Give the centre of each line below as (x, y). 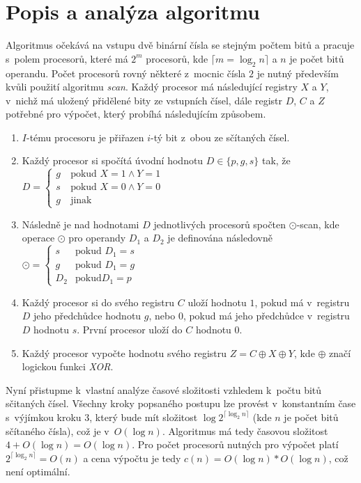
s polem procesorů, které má (67, 58)
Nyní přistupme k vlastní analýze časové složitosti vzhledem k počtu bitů (164, 389)
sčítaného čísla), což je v (57, 430)
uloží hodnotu (217, 302)
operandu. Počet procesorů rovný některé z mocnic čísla (126, 73)
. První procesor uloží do (130, 330)
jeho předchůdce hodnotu (87, 316)
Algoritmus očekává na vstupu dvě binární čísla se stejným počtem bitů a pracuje (180, 45)
